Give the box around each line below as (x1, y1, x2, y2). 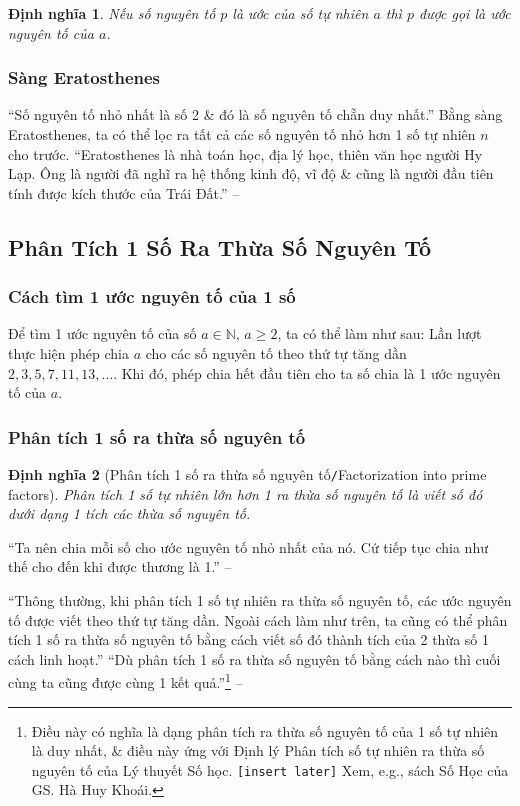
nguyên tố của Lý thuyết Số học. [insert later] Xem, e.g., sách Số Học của (31, 759, 509, 780)
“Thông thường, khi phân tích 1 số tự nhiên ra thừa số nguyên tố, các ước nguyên (8, 590, 512, 610)
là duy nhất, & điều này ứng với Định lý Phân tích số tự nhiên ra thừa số (31, 740, 485, 761)
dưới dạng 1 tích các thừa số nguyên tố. (8, 503, 251, 524)
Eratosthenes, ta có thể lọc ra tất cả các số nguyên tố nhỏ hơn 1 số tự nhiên (8, 124, 476, 144)
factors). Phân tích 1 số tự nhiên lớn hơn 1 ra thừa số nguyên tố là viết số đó (8, 483, 483, 504)
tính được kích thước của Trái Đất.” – (8, 182, 240, 203)
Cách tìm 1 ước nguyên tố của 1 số (8, 284, 296, 309)
